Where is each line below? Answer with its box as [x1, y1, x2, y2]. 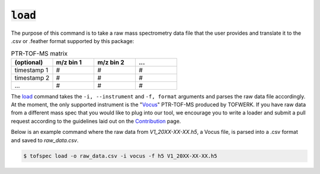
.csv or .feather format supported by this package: [11, 37, 135, 44]
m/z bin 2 [97, 58, 124, 66]
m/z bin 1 [56, 58, 82, 66]
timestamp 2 [14, 74, 50, 82]
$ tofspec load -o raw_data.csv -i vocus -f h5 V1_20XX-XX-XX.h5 [23, 152, 217, 159]
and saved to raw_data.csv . [11, 136, 79, 144]
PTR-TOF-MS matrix [11, 49, 68, 57]
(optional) [14, 58, 43, 66]
